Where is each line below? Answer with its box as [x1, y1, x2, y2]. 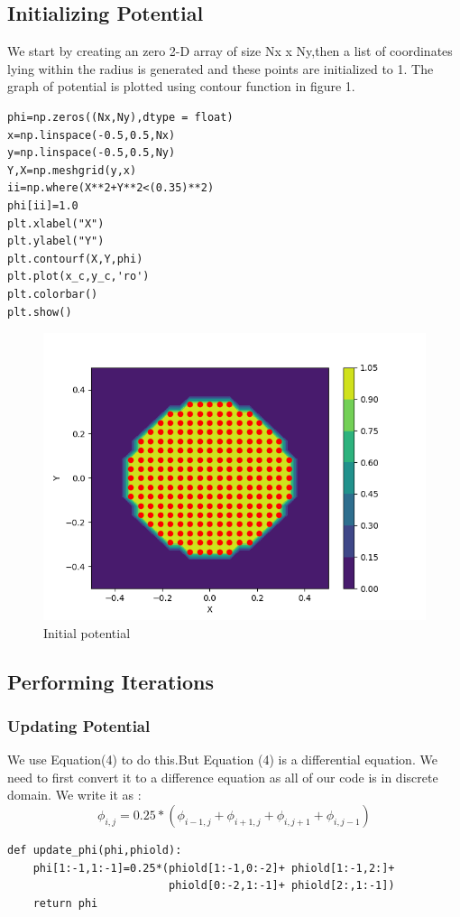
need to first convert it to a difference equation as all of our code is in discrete [7, 767, 438, 786]
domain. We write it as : [7, 785, 142, 804]
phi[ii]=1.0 [7, 199, 78, 212]
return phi [32, 896, 98, 910]
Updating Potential [7, 715, 151, 736]
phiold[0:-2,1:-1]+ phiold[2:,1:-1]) [168, 879, 395, 893]
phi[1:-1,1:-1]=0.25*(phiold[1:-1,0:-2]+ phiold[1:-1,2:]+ [32, 861, 395, 875]
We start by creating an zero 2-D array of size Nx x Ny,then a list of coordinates [7, 42, 453, 60]
